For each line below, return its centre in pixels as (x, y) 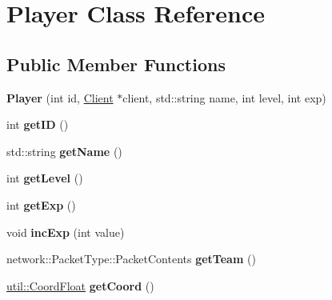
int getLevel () (45, 178)
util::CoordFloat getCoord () (80, 285)
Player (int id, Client (60, 97)
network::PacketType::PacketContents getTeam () (131, 259)
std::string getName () (64, 151)
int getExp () (41, 204)
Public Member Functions (116, 64)
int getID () (38, 124)
